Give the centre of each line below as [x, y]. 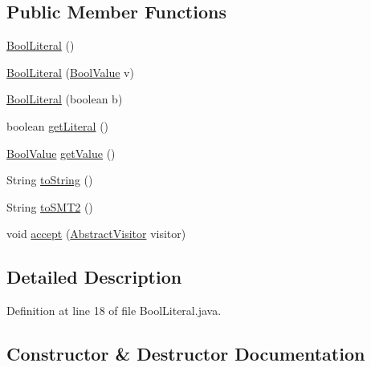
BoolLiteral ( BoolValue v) [70, 72]
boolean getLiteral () [58, 125]
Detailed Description [94, 277]
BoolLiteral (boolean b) [65, 99]
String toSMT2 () [50, 206]
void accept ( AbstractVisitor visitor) [96, 234]
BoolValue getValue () [61, 153]
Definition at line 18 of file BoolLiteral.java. [114, 311]
